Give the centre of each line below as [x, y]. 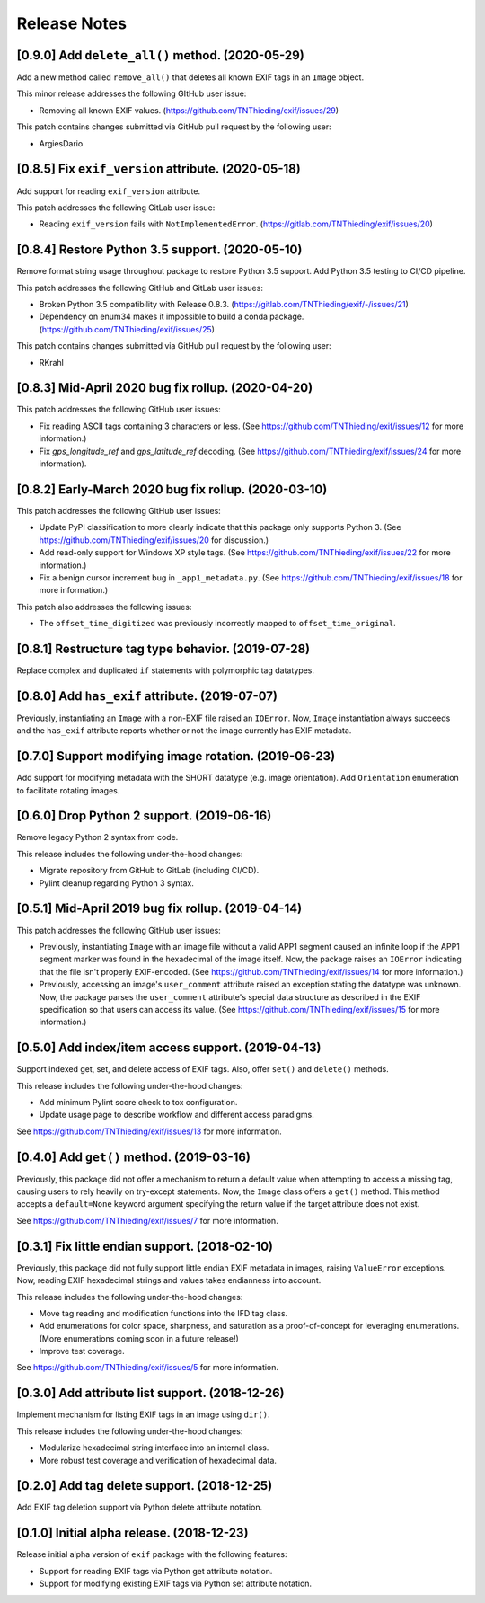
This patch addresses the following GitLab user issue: [116, 208]
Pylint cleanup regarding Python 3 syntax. [117, 883]
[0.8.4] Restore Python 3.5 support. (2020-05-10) [159, 250]
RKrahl [52, 362]
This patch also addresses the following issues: [104, 607]
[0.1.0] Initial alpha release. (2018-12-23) [132, 1533]
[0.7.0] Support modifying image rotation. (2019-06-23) [176, 756]
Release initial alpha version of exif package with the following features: [152, 1554]
